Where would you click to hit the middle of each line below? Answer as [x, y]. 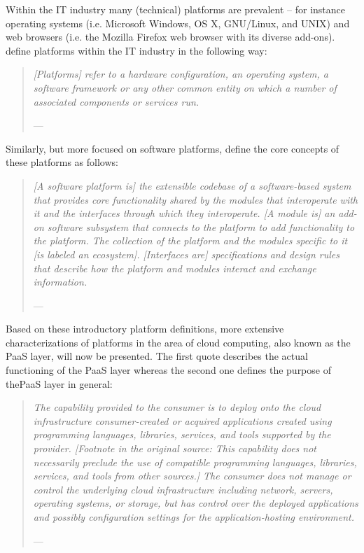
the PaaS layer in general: [59, 383]
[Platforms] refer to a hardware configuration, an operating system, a [181, 74]
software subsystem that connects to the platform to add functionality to [201, 226]
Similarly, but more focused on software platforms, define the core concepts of [173, 148]
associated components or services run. [116, 101]
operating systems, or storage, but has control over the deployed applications [196, 503]
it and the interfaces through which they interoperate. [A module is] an [184, 213]
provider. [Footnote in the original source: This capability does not [175, 448]
